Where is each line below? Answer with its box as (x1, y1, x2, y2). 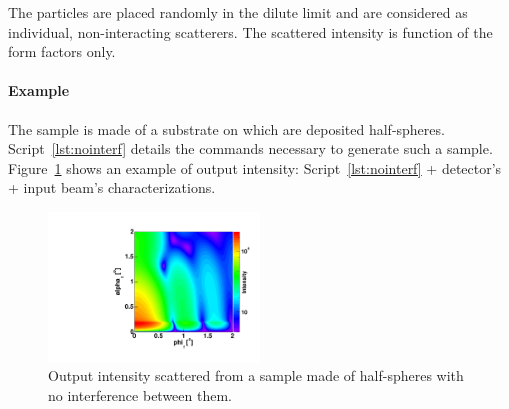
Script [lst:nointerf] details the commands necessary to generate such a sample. (8, 138, 493, 159)
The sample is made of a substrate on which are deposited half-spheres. (8, 118, 445, 139)
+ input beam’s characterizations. (8, 177, 216, 198)
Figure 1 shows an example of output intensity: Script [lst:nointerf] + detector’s (8, 157, 502, 178)
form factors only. (8, 41, 116, 62)
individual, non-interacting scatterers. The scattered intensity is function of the (8, 21, 493, 42)
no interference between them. (48, 384, 233, 405)
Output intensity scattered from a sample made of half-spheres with (48, 365, 464, 386)
